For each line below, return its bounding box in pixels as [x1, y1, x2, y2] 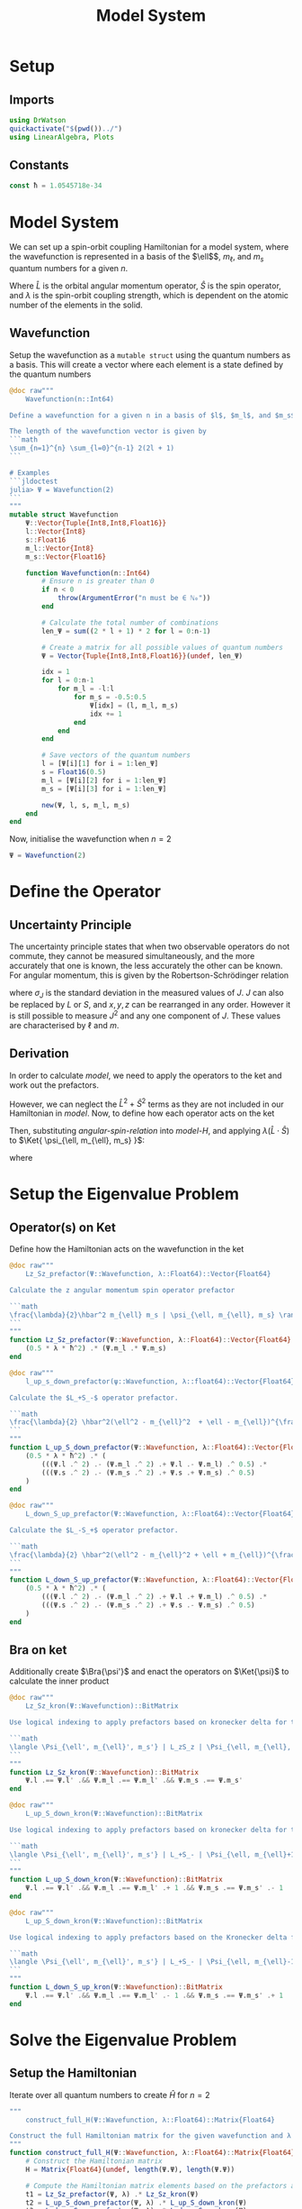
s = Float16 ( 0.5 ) [41, 768, 106, 777]
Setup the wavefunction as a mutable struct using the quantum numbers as [9, 349, 291, 361]
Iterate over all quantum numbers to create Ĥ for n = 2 [9, 2089, 210, 2100]
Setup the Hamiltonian [9, 2066, 138, 2081]
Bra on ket [9, 1642, 67, 1658]
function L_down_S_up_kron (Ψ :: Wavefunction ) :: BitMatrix [9, 1983, 223, 1992]
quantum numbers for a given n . [9, 263, 129, 274]
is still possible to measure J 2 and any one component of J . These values [9, 1009, 281, 1021]
